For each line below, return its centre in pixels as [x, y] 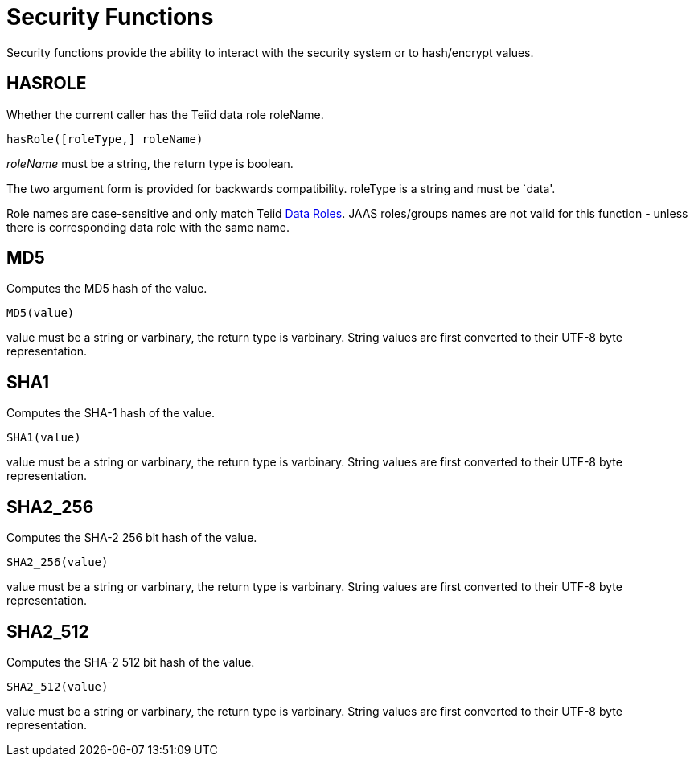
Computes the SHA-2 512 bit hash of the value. [131, 662]
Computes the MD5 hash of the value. [107, 289]
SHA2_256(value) [57, 562]
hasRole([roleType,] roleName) [105, 139]
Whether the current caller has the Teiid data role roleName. [165, 114]
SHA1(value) [44, 438]
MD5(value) [41, 313]
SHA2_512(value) [57, 686]
